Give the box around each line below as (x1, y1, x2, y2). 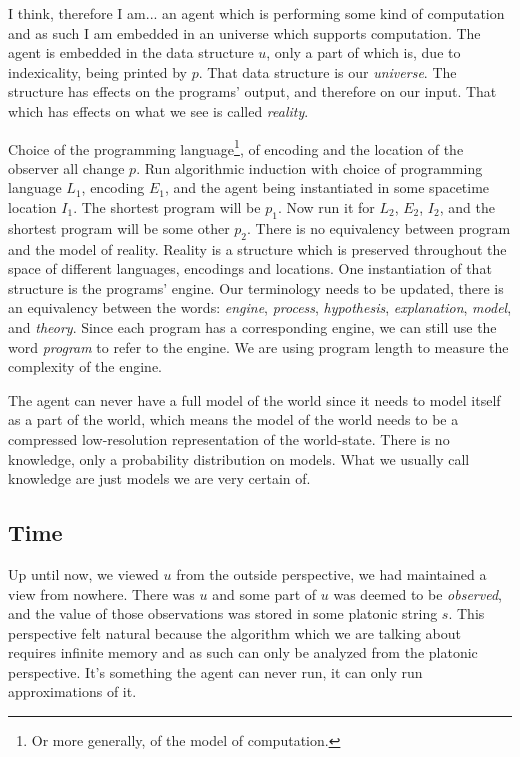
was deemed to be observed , (333, 583, 502, 604)
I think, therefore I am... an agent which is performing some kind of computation (8, 3, 505, 23)
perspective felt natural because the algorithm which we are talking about (8, 622, 461, 643)
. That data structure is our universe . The (198, 61, 457, 82)
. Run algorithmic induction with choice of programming (136, 157, 483, 178)
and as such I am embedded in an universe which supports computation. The (8, 22, 481, 43)
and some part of (212, 583, 317, 604)
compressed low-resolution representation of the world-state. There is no (8, 428, 450, 449)
